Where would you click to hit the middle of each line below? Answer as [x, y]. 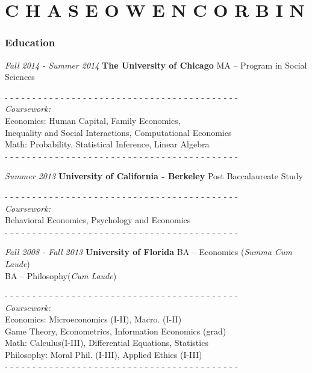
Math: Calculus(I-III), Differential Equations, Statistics [107, 343]
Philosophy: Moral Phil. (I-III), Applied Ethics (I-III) [104, 355]
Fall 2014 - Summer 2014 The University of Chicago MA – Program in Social [156, 65]
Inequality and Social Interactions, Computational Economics [118, 132]
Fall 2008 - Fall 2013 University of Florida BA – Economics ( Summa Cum [148, 252]
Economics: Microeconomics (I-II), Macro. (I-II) [93, 319]
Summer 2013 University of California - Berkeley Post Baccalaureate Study [154, 176]
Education [30, 42]
